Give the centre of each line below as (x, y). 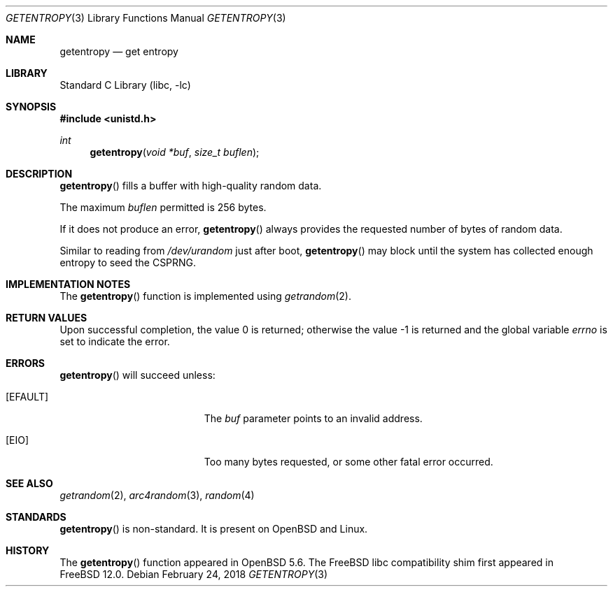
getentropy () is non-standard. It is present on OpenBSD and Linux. (214, 529)
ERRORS (26, 363)
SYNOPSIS (31, 107)
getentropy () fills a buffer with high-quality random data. (191, 186)
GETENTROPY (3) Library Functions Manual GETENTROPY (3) (146, 18)
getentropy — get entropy (119, 51)
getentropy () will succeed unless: (138, 375)
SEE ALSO (29, 483)
